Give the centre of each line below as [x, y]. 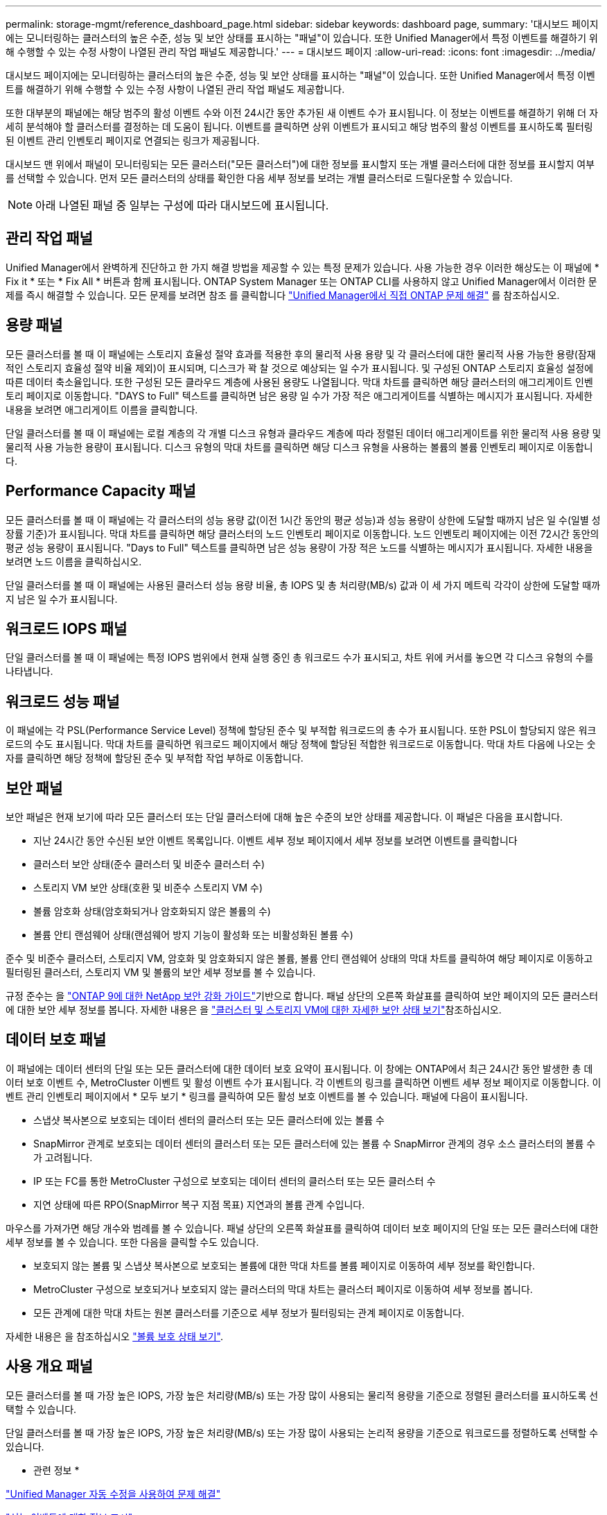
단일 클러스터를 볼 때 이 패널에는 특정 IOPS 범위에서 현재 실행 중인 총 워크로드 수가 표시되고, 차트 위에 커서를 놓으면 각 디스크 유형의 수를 [300, 658]
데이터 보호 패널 [56, 1040]
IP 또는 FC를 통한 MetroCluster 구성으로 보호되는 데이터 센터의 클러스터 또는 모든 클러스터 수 [235, 1181]
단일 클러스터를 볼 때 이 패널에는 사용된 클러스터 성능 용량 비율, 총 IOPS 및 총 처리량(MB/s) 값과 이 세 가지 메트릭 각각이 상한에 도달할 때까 [303, 585]
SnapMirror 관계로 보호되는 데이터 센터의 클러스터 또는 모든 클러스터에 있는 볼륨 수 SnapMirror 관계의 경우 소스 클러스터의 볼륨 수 [315, 1143]
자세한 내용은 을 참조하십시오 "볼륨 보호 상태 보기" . [114, 1336]
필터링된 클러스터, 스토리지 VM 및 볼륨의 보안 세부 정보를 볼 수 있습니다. [161, 973]
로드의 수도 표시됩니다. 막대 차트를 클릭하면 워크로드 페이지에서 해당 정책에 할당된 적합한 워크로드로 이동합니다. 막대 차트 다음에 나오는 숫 [301, 744]
